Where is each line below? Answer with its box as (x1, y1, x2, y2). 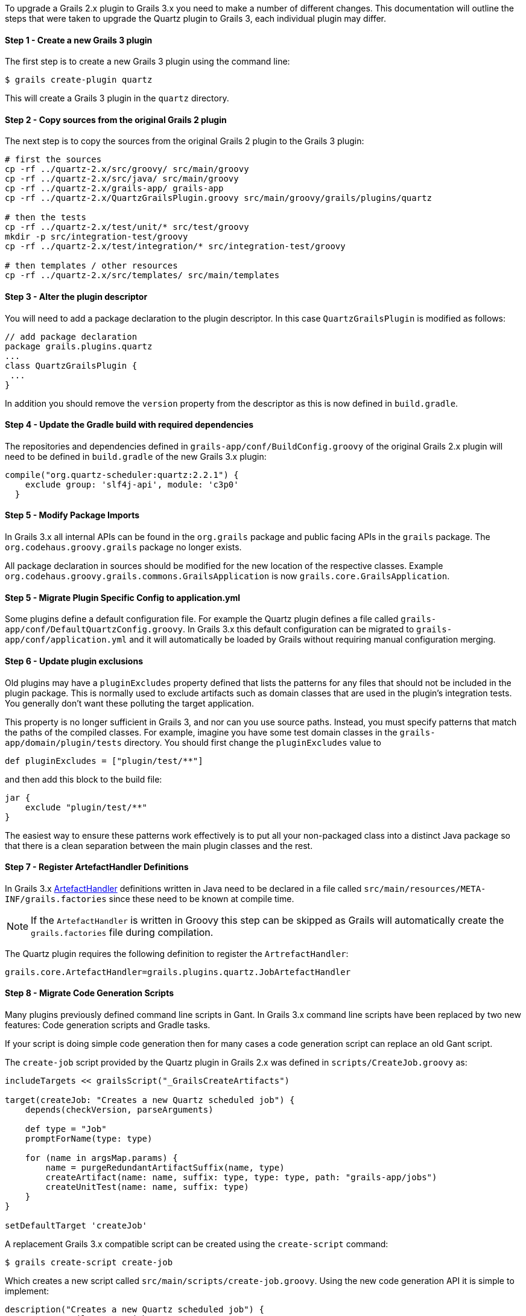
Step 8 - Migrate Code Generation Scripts (5, 988, 174, 999)
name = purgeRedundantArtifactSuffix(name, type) (45, 1162, 285, 1172)
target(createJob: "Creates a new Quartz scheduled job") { (5, 1095, 295, 1105)
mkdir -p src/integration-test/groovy (5, 232, 188, 242)
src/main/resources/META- (364, 883, 486, 894)
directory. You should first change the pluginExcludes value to (124, 737, 381, 748)
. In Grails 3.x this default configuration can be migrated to (183, 624, 414, 635)
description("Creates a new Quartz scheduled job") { (5, 1304, 264, 1314)
